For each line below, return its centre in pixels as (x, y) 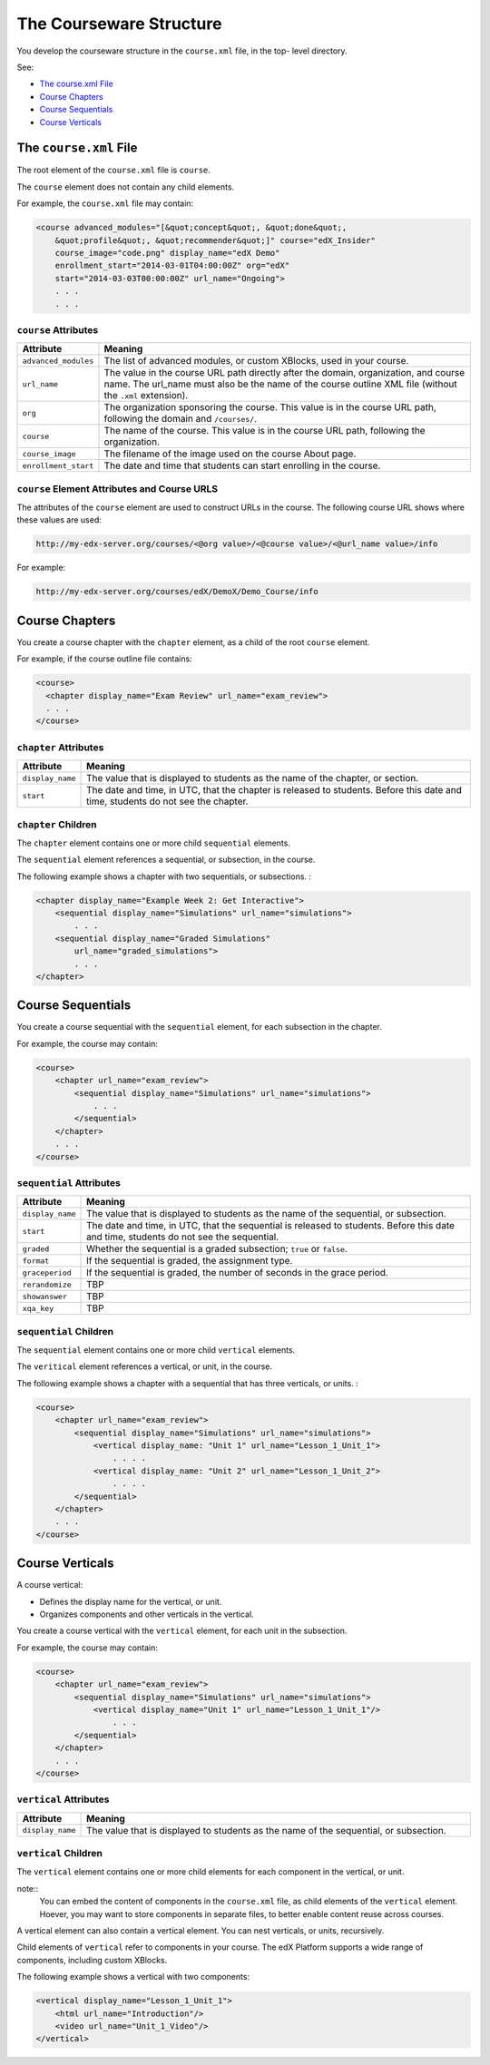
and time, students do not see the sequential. (183, 1237)
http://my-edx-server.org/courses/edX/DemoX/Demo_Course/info (177, 592)
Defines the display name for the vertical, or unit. (131, 1601)
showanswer (45, 1296)
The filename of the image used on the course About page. (230, 454)
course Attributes (58, 329)
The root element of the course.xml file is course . (113, 170)
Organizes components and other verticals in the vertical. (147, 1614)
